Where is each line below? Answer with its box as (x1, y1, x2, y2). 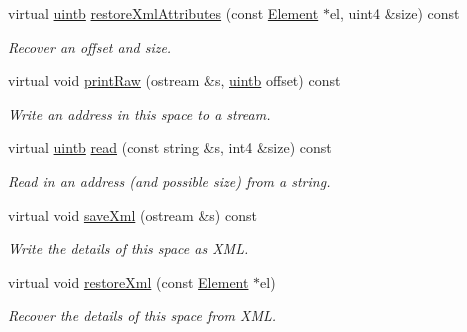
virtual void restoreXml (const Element (8, 271, 249, 292)
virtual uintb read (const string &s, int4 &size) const (8, 137, 332, 158)
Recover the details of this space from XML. (8, 305, 277, 326)
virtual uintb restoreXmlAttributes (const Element (8, 3, 319, 23)
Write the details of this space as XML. (8, 238, 249, 259)
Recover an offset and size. (8, 36, 172, 57)
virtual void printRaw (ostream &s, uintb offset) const (8, 70, 341, 91)
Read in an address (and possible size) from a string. (8, 170, 331, 191)
